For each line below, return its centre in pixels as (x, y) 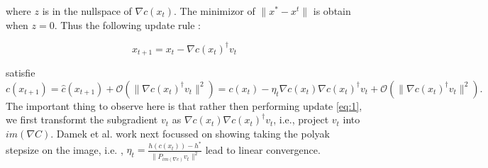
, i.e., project (301, 119)
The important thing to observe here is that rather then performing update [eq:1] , (184, 105)
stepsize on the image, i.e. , (65, 149)
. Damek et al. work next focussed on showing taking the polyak (190, 133)
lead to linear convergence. (263, 149)
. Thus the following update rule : (127, 24)
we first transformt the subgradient (82, 119)
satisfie (21, 73)
